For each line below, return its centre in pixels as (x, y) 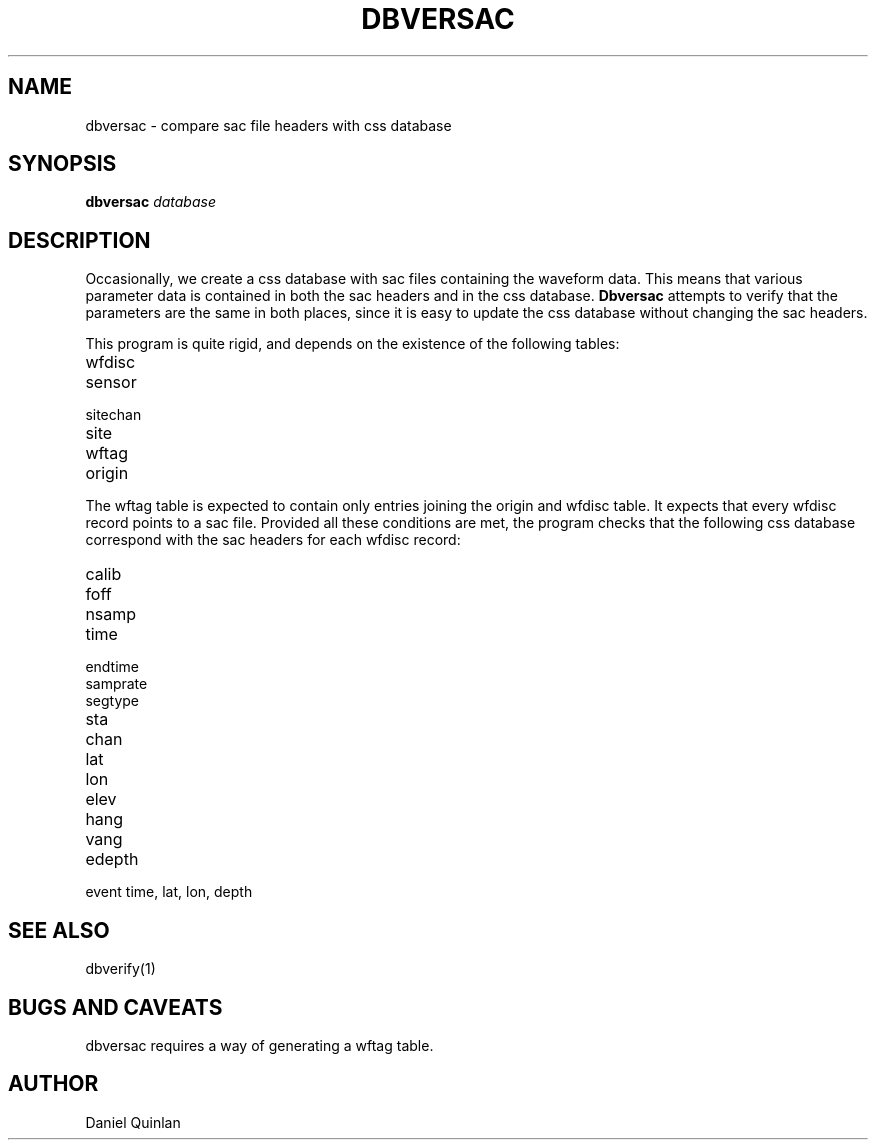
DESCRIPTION (79, 240)
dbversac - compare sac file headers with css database (268, 125)
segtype (112, 701)
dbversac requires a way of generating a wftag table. (259, 1045)
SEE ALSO (59, 930)
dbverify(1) (120, 969)
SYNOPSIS (62, 164)
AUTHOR (53, 1084)
